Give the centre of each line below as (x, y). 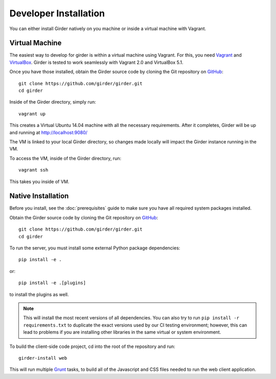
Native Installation (39, 196)
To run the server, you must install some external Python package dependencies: (95, 248)
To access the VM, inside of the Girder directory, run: (65, 158)
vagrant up (32, 114)
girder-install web (43, 358)
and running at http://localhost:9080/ (49, 132)
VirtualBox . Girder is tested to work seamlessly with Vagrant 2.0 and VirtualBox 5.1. (96, 62)
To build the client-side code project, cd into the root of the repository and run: (93, 346)
